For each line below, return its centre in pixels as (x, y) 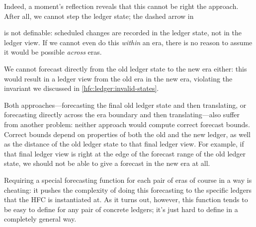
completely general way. (40, 219)
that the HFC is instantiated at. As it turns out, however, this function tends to (126, 199)
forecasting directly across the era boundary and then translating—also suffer (122, 114)
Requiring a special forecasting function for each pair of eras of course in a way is (128, 180)
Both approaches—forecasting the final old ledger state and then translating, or (125, 105)
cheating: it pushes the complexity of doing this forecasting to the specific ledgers (128, 189)
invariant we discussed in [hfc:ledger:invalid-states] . (82, 88)
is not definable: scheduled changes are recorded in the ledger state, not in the (123, 33)
